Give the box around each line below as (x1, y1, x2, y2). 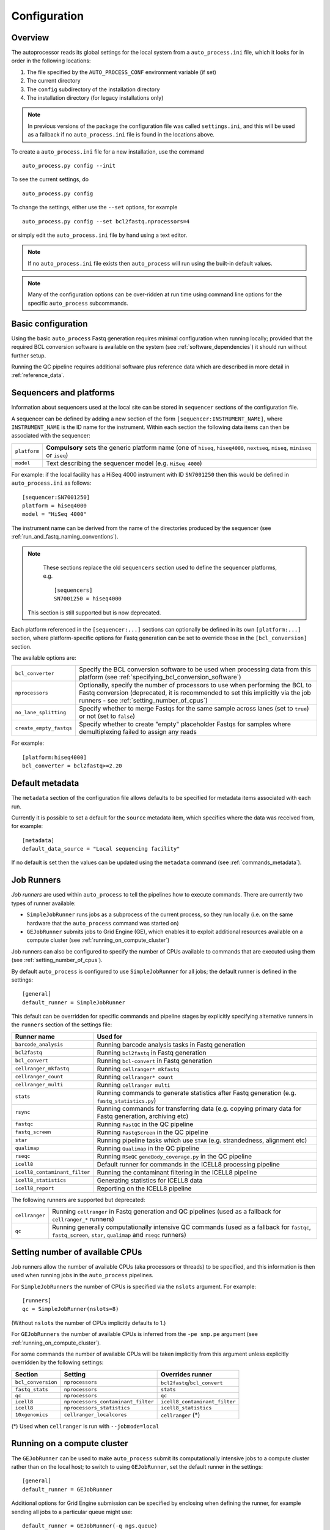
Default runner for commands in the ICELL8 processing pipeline (97, 1160, 280, 1168)
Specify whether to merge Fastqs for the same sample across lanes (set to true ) (78, 704, 309, 713)
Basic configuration (11, 318, 88, 329)
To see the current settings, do (11, 176, 89, 183)
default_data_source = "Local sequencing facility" (22, 845, 180, 853)
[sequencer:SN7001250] (22, 493, 90, 501)
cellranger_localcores (64, 1411, 128, 1418)
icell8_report (15, 1185, 54, 1192)
